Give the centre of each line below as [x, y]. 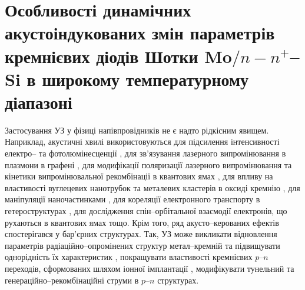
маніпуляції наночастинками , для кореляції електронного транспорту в [132, 199]
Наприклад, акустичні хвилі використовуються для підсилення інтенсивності [142, 141]
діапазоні [39, 101]
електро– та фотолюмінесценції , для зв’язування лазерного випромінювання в [145, 153]
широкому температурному [145, 79]
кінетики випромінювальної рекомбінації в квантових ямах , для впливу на [139, 176]
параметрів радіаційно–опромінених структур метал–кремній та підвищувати [142, 245]
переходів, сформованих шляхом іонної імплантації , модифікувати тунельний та [150, 268]
